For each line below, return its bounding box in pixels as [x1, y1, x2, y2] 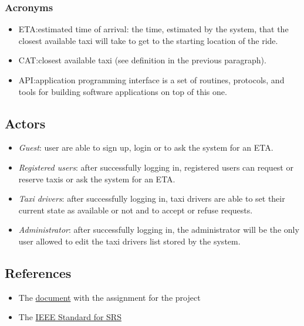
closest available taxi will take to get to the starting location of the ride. [18, 34, 278, 46]
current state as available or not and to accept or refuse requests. [18, 203, 253, 216]
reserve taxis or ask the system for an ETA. [18, 172, 175, 185]
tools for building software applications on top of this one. [18, 85, 227, 97]
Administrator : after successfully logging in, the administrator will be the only [18, 223, 299, 236]
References [5, 263, 72, 281]
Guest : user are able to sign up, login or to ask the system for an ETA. [18, 141, 273, 154]
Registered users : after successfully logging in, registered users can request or [18, 161, 293, 173]
